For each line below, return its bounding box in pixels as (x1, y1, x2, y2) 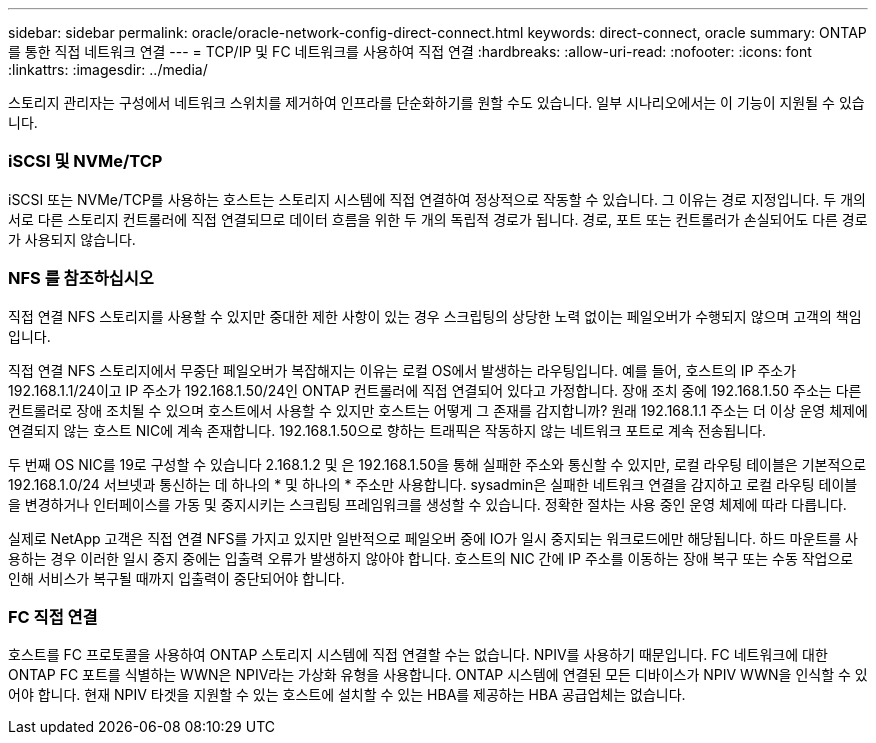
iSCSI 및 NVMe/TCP (8, 151, 163, 172)
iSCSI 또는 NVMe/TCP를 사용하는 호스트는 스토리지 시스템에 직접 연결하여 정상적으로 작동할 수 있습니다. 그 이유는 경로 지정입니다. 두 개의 (8, 190, 866, 208)
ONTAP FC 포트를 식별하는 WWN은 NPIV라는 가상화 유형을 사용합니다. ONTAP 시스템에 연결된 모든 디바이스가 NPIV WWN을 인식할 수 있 (8, 666, 868, 684)
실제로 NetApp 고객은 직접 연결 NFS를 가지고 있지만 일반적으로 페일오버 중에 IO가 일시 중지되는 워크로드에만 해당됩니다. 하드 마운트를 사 (8, 529, 858, 547)
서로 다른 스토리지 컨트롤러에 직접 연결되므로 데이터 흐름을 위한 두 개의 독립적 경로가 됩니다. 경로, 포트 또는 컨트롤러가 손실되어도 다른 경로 (8, 210, 868, 228)
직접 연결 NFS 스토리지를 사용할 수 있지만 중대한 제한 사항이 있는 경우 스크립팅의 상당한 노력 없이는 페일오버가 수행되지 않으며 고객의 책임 (8, 307, 862, 325)
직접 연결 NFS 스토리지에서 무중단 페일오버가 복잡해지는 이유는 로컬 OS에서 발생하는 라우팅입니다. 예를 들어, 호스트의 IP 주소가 (8, 361, 797, 379)
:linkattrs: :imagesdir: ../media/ (8, 61, 208, 78)
